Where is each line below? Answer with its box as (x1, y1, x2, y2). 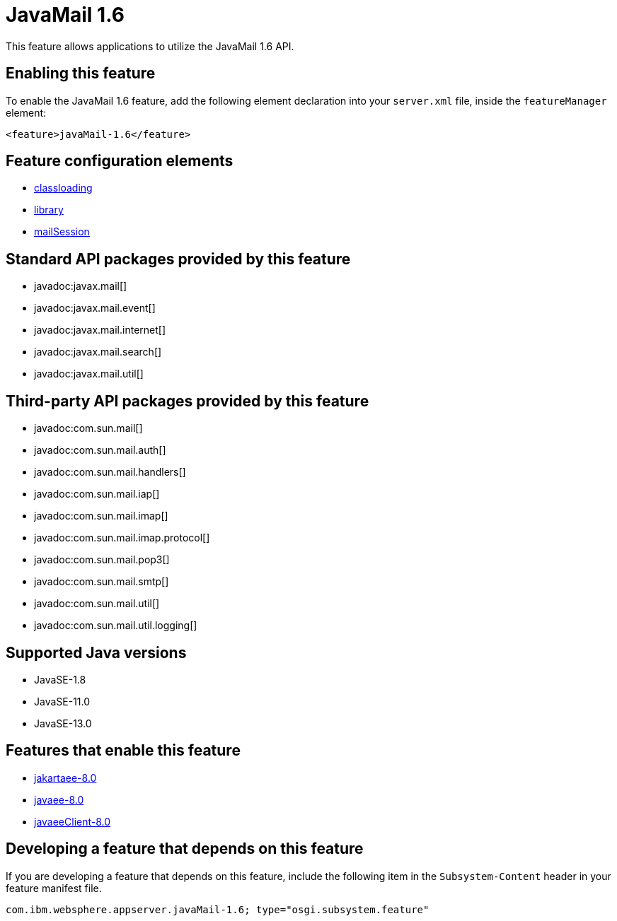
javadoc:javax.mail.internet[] (34, 324, 166, 336)
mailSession (34, 225, 90, 238)
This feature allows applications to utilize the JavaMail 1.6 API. (6, 40, 294, 52)
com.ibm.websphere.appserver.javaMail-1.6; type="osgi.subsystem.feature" (6, 903, 429, 915)
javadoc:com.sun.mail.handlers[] (34, 466, 186, 479)
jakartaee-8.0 (34, 771, 97, 784)
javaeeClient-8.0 (34, 815, 111, 828)
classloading (34, 182, 93, 194)
